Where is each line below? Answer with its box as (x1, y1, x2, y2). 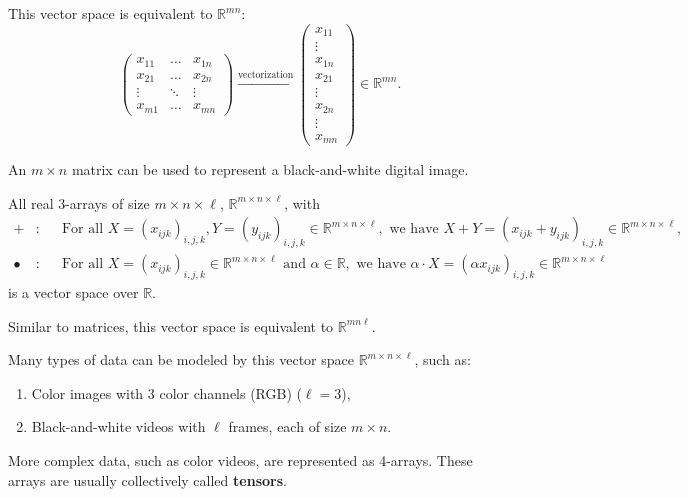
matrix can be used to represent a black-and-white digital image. (71, 159, 469, 180)
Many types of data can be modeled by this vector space (8, 349, 354, 370)
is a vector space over (8, 282, 139, 303)
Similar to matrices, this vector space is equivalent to (8, 315, 334, 336)
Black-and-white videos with (31, 416, 206, 437)
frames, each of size (228, 416, 347, 437)
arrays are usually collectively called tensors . (8, 469, 287, 490)
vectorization (237, 69, 294, 80)
